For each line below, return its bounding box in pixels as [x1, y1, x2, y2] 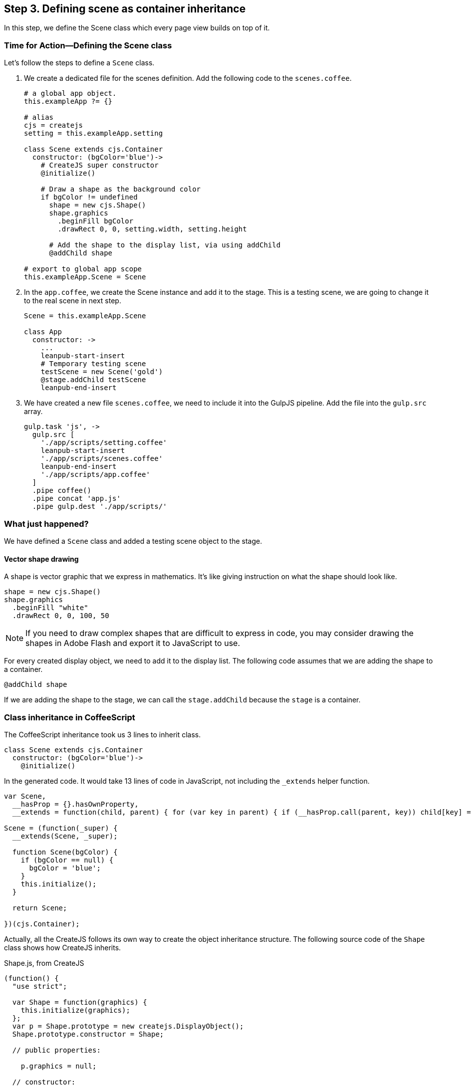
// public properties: [12, 1046, 101, 1054]
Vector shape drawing [4, 554, 79, 563]
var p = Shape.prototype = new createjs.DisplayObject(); [12, 1022, 244, 1030]
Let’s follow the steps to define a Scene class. [4, 58, 155, 67]
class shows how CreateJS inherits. [4, 943, 121, 952]
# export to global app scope [24, 265, 142, 273]
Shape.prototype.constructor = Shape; [12, 1030, 164, 1038]
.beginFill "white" [12, 604, 88, 612]
